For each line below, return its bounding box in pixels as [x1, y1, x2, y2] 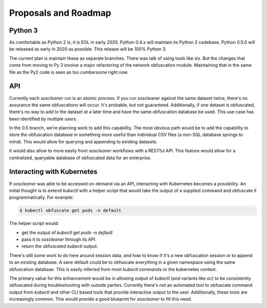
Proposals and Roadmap [9, 7, 111, 18]
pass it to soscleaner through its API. [21, 236, 96, 242]
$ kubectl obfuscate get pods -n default [19, 208, 122, 214]
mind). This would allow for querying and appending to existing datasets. [9, 138, 158, 144]
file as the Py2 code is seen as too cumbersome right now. [9, 69, 129, 75]
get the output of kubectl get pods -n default [21, 229, 113, 235]
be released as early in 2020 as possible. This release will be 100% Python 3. [9, 46, 167, 52]
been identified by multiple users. [9, 116, 78, 122]
